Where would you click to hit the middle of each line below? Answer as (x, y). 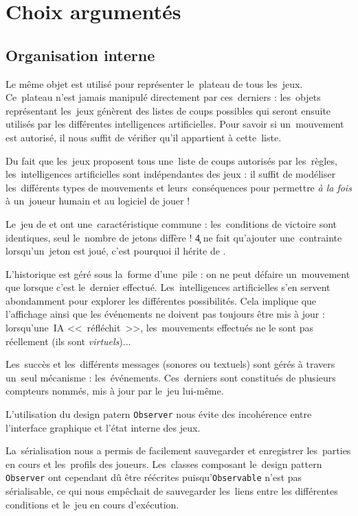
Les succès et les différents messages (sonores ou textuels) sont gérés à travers (170, 364)
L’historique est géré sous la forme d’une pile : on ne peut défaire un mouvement (178, 273)
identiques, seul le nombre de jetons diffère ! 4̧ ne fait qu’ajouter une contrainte (174, 237)
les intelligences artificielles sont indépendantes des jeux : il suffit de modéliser (171, 174)
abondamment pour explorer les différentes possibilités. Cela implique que (161, 300)
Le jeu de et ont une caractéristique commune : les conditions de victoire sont (171, 223)
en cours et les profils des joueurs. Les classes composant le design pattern (164, 464)
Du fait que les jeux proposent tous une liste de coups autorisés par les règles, (171, 160)
